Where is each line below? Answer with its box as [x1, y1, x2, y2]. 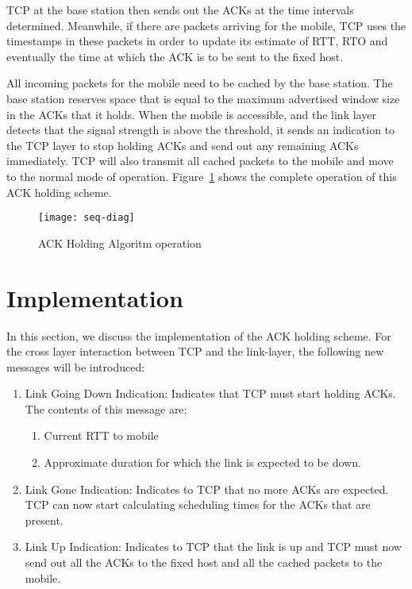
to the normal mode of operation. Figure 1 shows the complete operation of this [6, 167, 397, 184]
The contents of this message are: [25, 400, 187, 417]
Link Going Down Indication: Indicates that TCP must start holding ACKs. [25, 385, 396, 402]
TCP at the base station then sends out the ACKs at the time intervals [6, 2, 354, 17]
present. [25, 511, 64, 528]
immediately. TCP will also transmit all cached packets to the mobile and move [6, 152, 394, 169]
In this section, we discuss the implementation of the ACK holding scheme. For [6, 327, 391, 344]
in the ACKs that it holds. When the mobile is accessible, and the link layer [6, 106, 376, 122]
